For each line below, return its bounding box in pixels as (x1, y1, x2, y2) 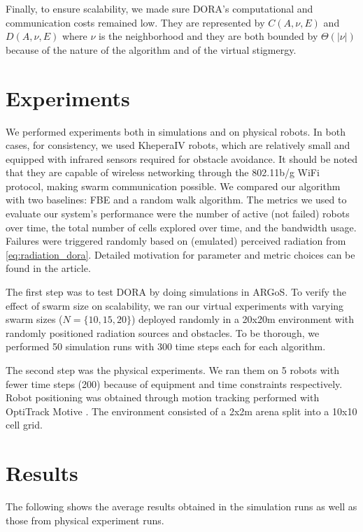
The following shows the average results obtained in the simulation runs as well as (6, 499, 357, 514)
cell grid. (6, 417, 43, 432)
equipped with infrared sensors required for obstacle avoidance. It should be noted (6, 151, 358, 166)
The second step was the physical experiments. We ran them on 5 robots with (6, 363, 339, 377)
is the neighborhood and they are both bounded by (99, 29, 318, 43)
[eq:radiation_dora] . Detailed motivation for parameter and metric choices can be (6, 247, 355, 261)
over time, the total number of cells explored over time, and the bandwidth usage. (6, 220, 357, 234)
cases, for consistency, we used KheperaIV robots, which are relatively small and (6, 138, 350, 152)
